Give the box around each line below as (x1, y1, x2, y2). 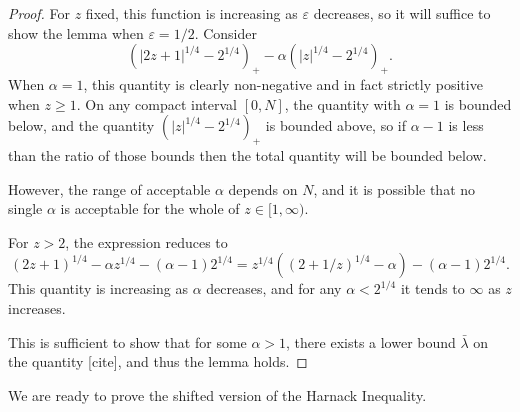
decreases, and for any (206, 278, 342, 299)
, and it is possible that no (313, 178, 476, 199)
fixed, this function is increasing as (85, 3, 298, 23)
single (8, 198, 43, 219)
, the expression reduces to (65, 231, 228, 252)
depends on (228, 178, 298, 199)
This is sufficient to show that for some (8, 331, 247, 352)
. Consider (194, 22, 257, 43)
